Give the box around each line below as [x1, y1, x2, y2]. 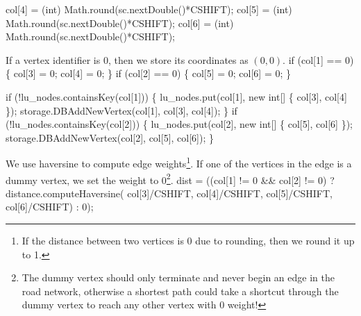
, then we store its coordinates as [108, 52, 249, 67]
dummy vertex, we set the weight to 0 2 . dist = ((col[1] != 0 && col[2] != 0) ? [6, 170, 335, 187]
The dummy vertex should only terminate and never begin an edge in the [22, 270, 335, 285]
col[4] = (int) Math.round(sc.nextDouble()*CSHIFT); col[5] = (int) [6, 2, 292, 16]
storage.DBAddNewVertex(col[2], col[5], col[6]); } [6, 130, 214, 144]
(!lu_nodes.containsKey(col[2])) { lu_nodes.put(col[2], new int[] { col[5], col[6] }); [6, 117, 353, 131]
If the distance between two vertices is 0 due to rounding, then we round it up [22, 233, 355, 248]
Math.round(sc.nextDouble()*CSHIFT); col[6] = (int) [6, 15, 234, 30]
